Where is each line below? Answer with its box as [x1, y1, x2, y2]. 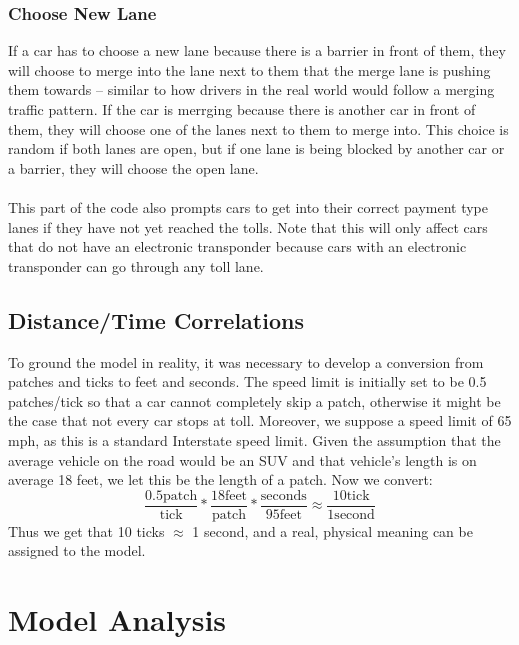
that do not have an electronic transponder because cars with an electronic [8, 236, 467, 257]
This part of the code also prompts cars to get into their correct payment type [8, 196, 489, 217]
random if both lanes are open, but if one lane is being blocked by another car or [8, 138, 505, 159]
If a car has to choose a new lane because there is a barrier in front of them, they [8, 40, 506, 61]
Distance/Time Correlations [8, 304, 304, 335]
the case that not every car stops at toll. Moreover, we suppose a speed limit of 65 [8, 410, 512, 431]
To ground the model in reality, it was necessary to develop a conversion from [8, 351, 484, 372]
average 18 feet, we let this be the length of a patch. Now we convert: [8, 469, 433, 490]
